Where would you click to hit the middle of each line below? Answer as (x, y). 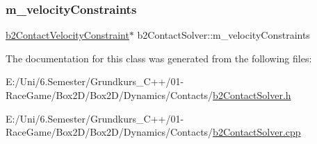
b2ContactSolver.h (252, 95)
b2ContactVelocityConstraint (67, 35)
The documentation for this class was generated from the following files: (159, 58)
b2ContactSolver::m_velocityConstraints (223, 35)
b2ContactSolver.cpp (257, 132)
